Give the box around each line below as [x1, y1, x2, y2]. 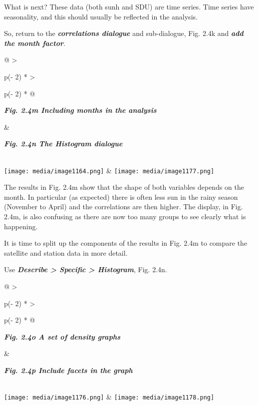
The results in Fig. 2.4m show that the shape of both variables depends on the [4, 182, 245, 192]
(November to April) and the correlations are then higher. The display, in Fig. [4, 201, 243, 212]
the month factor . [4, 37, 65, 48]
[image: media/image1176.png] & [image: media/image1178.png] [4, 392, 215, 402]
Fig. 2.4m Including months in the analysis [4, 105, 157, 115]
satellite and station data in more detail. [4, 247, 128, 258]
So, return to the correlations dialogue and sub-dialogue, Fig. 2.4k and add [4, 28, 244, 38]
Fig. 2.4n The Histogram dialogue [4, 138, 123, 149]
